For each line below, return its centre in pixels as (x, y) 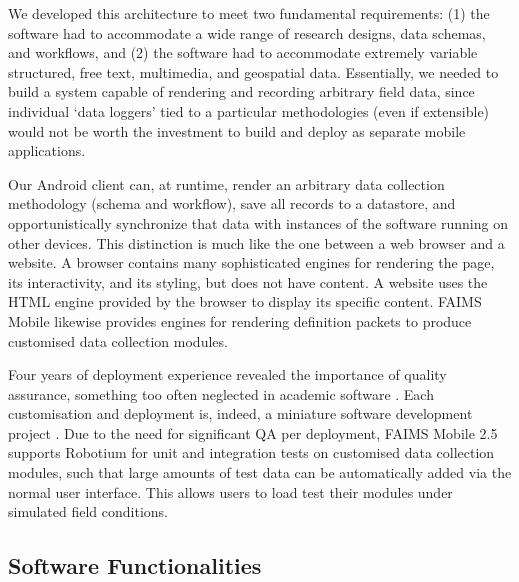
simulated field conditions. (88, 511)
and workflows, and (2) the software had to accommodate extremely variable (243, 52)
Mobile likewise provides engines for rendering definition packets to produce (240, 320)
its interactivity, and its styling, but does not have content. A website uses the (248, 281)
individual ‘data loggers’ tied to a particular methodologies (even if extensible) (249, 110)
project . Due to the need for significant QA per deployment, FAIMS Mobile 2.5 (253, 432)
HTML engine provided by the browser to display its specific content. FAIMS (245, 301)
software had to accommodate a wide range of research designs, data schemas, (247, 32)
